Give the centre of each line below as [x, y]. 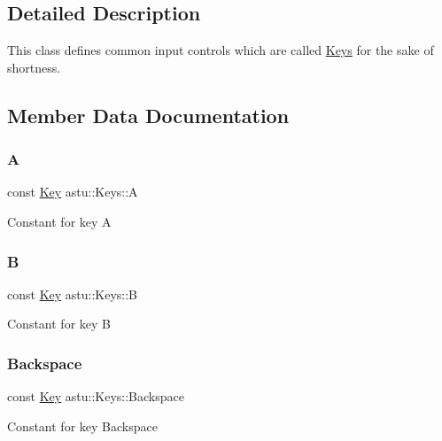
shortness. [34, 67]
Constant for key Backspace [82, 426]
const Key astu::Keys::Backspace [96, 396]
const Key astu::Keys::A [73, 192]
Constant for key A [59, 221]
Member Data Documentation [148, 115]
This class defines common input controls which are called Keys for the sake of [221, 50]
